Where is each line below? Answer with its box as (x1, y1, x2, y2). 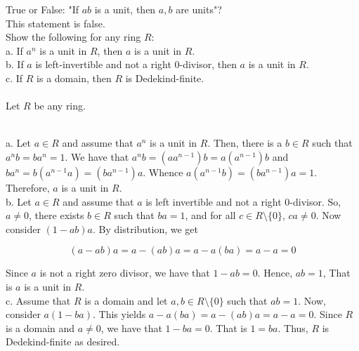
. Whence (143, 164, 183, 179)
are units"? (176, 2, 222, 16)
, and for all (185, 208, 236, 223)
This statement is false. (6, 15, 105, 30)
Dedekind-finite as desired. (6, 334, 120, 349)
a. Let (6, 135, 31, 150)
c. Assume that (6, 293, 71, 307)
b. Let (6, 194, 32, 208)
